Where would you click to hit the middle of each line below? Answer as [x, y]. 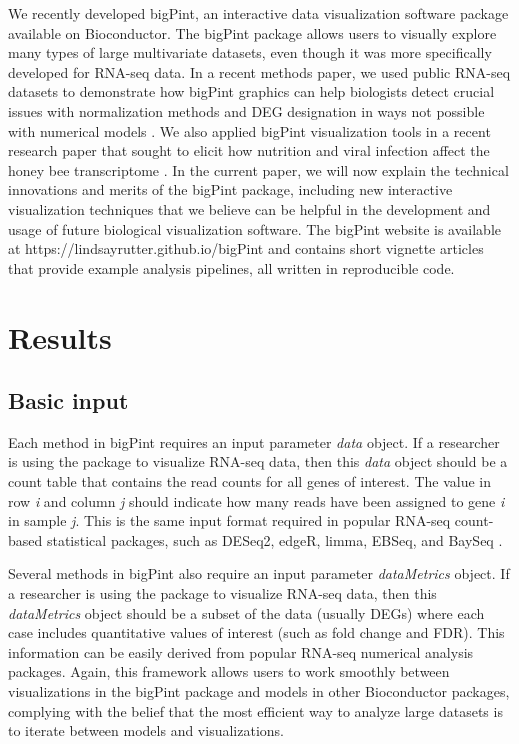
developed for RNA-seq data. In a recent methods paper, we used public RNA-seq [259, 71]
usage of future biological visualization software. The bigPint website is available [254, 228]
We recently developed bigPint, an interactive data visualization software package [258, 13]
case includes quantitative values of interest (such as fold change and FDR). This [256, 632]
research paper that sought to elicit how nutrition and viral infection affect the [249, 150]
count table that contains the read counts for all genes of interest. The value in [250, 481]
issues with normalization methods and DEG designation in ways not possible [246, 110]
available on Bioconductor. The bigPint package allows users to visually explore [252, 32]
